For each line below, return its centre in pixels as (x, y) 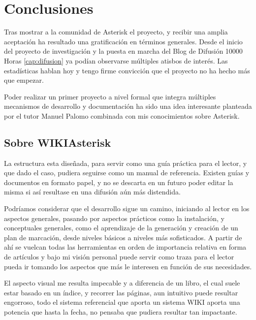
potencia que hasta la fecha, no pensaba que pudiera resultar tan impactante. (121, 311)
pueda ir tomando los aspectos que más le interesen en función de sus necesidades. (128, 266)
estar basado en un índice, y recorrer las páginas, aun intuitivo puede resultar (121, 292)
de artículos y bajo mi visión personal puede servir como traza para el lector (119, 257)
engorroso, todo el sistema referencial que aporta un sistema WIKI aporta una (122, 302)
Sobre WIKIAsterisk (58, 142)
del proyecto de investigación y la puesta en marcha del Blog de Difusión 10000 (123, 51)
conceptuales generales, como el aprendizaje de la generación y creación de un (121, 228)
